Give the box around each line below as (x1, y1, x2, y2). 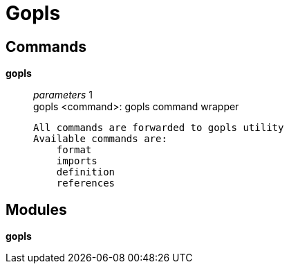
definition (56, 166, 115, 178)
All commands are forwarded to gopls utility (33, 122, 284, 134)
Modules (6, 200, 67, 218)
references (56, 177, 115, 189)
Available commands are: (33, 133, 167, 145)
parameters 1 (33, 89, 93, 101)
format (56, 144, 92, 156)
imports (56, 155, 97, 167)
